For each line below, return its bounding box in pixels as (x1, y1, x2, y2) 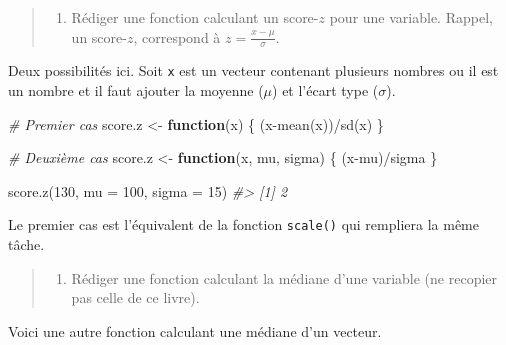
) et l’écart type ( (272, 80, 379, 101)
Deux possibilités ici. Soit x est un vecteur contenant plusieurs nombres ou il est (8, 60, 499, 81)
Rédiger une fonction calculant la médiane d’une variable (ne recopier (71, 267, 498, 288)
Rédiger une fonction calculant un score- (71, 7, 319, 27)
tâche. (8, 234, 45, 255)
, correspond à (133, 26, 221, 47)
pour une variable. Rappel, (329, 7, 493, 27)
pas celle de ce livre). (71, 287, 200, 308)
